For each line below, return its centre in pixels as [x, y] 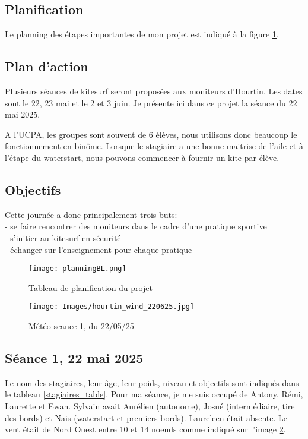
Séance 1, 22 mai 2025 [74, 358]
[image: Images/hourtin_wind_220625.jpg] [112, 307]
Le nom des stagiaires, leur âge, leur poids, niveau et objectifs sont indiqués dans [152, 382]
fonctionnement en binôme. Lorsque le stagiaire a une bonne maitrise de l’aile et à [154, 146]
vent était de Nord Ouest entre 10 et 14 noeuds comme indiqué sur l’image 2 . [145, 429]
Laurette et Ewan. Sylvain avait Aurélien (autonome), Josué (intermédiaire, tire [150, 406]
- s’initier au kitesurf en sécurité [63, 237]
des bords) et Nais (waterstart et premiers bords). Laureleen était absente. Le [146, 417]
